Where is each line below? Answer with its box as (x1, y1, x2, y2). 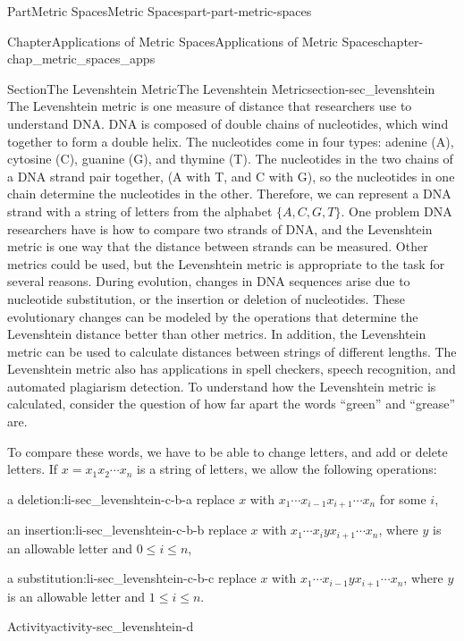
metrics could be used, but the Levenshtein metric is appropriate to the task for (7, 254, 445, 273)
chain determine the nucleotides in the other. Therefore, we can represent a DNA (7, 184, 451, 203)
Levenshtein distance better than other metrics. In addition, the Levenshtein (7, 325, 426, 343)
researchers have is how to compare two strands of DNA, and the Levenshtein (7, 219, 433, 238)
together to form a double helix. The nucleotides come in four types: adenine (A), (7, 131, 454, 150)
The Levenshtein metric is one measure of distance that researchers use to (7, 97, 412, 115)
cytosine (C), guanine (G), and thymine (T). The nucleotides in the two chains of (7, 149, 453, 168)
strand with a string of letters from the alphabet (7, 201, 273, 220)
